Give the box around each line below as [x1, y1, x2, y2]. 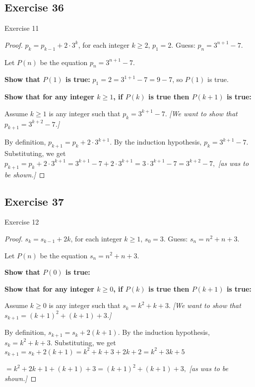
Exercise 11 [4, 23, 39, 33]
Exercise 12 [4, 217, 39, 227]
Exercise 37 [4, 193, 64, 209]
